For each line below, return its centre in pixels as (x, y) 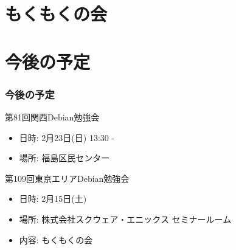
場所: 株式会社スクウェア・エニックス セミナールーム (125, 219)
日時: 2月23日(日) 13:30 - (67, 137)
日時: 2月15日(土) (53, 199)
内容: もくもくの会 (56, 239)
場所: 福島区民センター (64, 158)
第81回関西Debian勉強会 (52, 116)
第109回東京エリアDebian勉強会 (67, 178)
